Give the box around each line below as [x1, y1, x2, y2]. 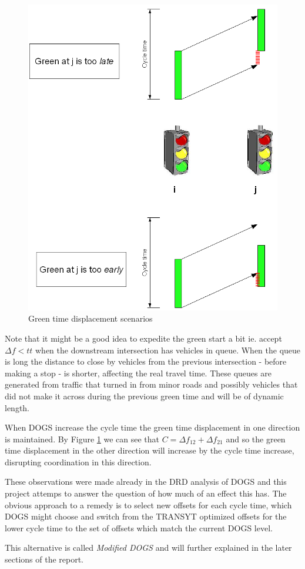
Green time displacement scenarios [28, 312, 153, 325]
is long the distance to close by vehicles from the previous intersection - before [5, 355, 287, 368]
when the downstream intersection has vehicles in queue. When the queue [35, 343, 301, 356]
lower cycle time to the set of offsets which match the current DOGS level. [5, 521, 273, 534]
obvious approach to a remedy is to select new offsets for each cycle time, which [5, 498, 292, 511]
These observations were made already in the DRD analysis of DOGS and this [5, 475, 287, 488]
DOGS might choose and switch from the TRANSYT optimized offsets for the [5, 510, 287, 522]
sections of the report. [5, 553, 84, 565]
